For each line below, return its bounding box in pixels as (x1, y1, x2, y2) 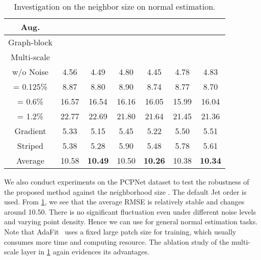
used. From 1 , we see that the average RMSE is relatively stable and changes (4, 196, 245, 207)
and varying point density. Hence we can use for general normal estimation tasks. (4, 216, 258, 227)
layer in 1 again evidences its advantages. (21, 246, 149, 257)
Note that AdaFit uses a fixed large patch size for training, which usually (4, 226, 237, 237)
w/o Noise (12, 66, 48, 77)
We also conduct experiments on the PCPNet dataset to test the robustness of (4, 176, 249, 187)
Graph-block (8, 36, 53, 48)
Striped (17, 140, 44, 151)
